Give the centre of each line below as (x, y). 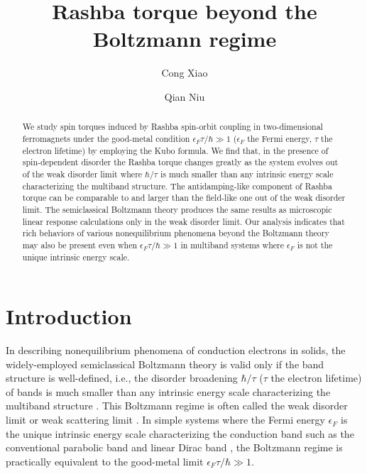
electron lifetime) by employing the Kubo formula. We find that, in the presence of (175, 150)
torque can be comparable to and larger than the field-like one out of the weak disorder (184, 198)
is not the (315, 244)
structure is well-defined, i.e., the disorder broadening (122, 378)
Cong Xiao (185, 73)
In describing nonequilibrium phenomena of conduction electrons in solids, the (176, 350)
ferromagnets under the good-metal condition (106, 138)
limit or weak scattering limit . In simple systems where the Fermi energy (165, 420)
